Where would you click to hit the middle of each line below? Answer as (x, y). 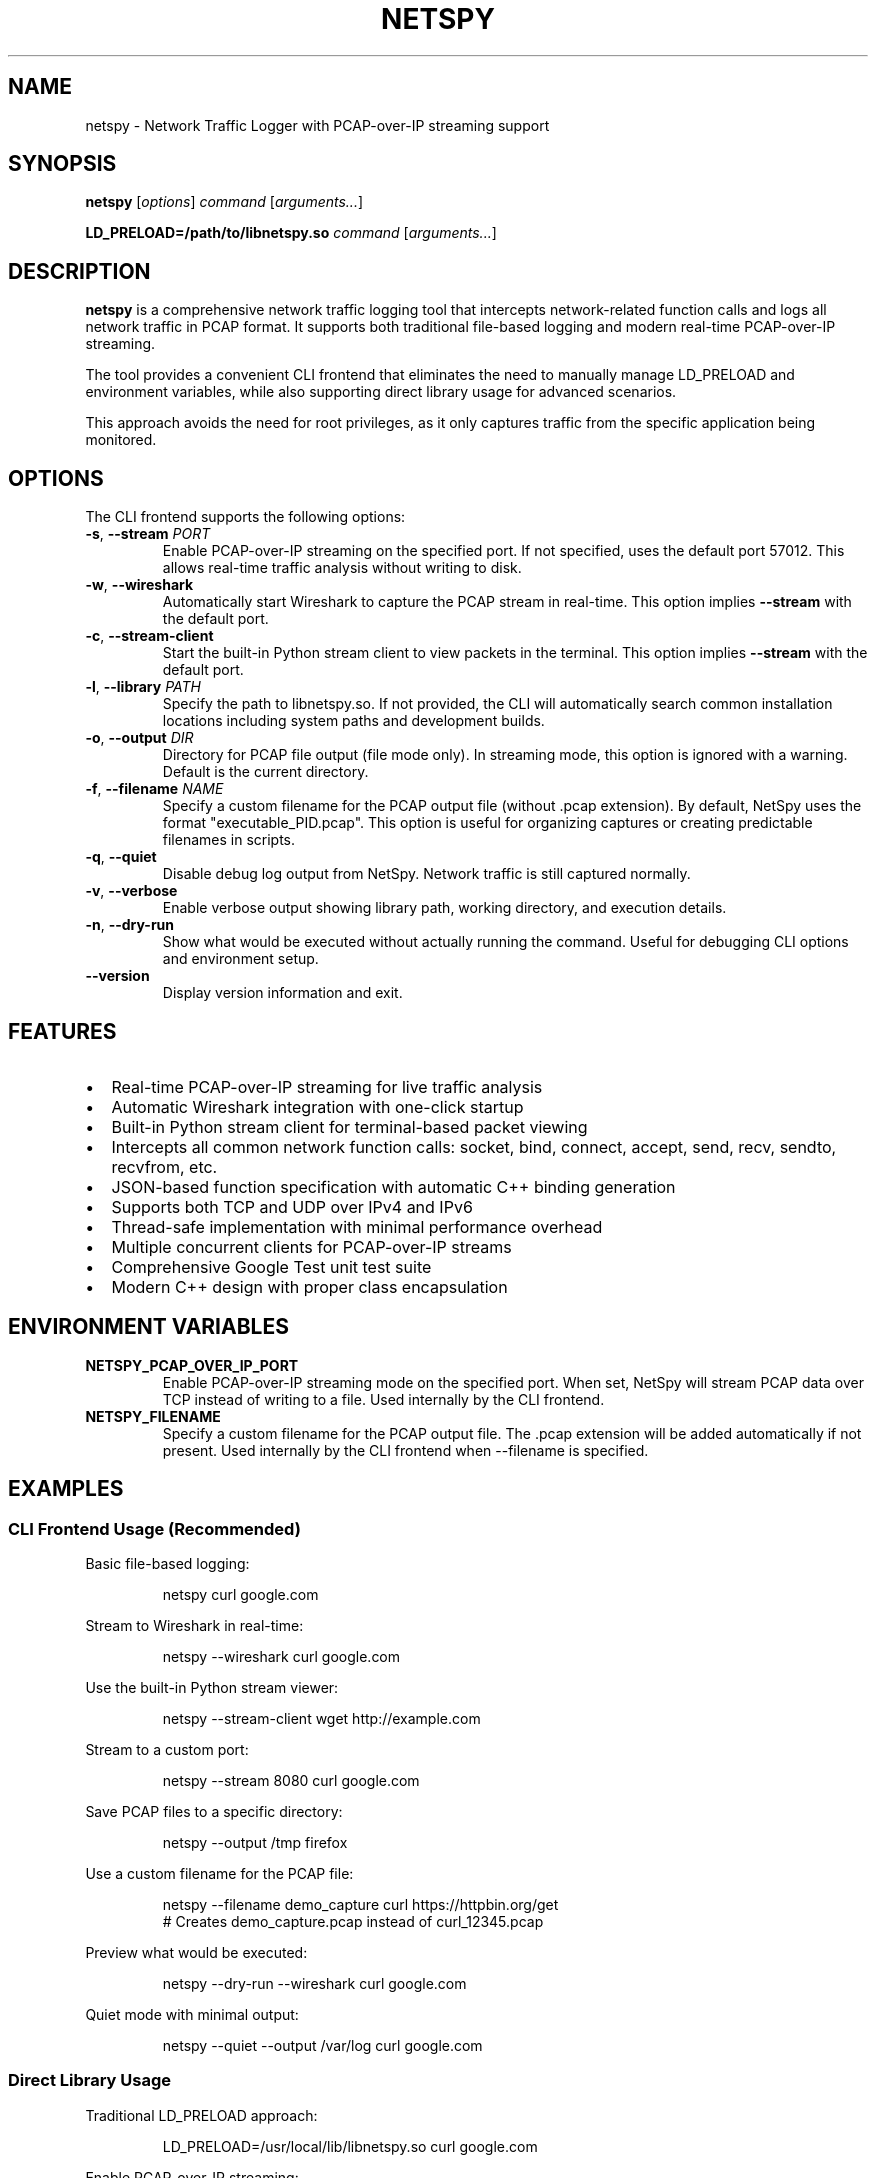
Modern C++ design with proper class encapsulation (309, 1286)
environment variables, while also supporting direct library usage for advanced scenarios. (381, 392)
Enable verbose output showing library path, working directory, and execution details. (444, 908)
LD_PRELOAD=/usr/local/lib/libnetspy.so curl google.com (350, 2146)
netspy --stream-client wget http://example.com (321, 1719)
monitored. (121, 440)
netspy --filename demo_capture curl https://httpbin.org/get (360, 1905)
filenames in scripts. (229, 840)
